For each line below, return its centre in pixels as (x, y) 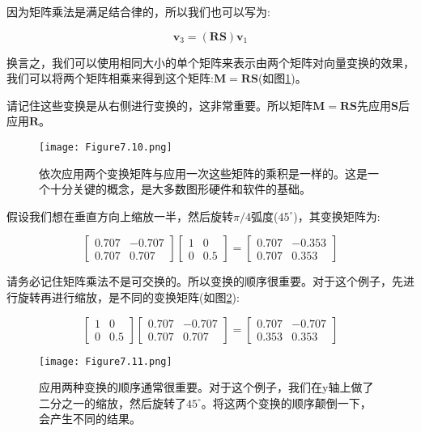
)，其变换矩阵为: (337, 216)
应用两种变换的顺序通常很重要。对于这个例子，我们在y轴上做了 (206, 387)
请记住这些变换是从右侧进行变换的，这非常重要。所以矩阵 (159, 105)
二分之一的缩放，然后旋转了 (113, 402)
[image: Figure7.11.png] (106, 361)
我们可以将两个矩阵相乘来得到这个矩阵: (110, 78)
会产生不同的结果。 (90, 419)
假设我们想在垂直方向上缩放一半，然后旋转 (120, 216)
